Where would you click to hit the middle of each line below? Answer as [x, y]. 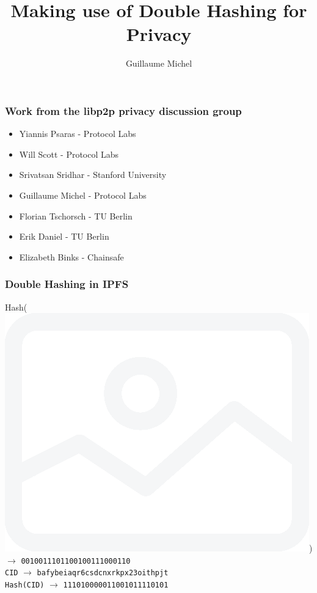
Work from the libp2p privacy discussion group [123, 110]
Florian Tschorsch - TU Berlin [76, 215]
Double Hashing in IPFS [67, 284]
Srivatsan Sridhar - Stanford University [93, 175]
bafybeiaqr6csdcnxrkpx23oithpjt [103, 573]
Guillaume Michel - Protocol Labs [83, 195]
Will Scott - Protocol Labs [69, 154]
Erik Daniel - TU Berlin [64, 236]
